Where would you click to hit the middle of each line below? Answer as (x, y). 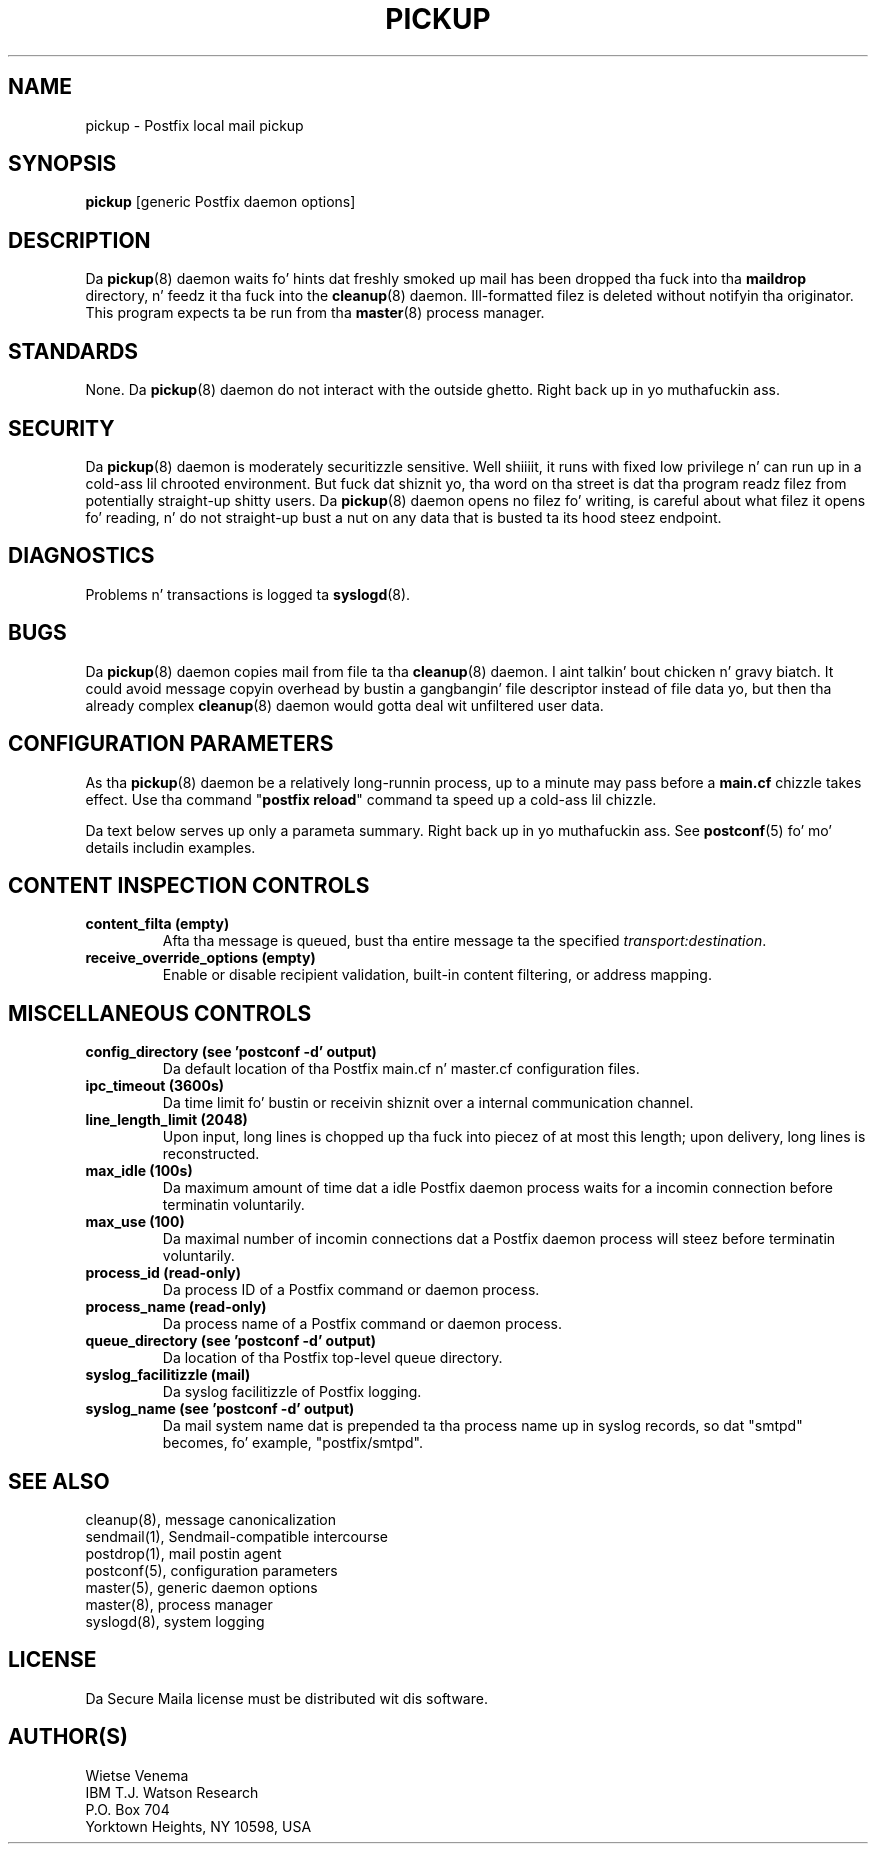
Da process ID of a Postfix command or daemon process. (351, 1290)
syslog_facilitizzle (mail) (168, 1375)
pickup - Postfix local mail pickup (194, 125)
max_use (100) (135, 1222)
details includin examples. (170, 847)
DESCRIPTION (79, 240)
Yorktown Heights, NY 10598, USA (198, 1826)
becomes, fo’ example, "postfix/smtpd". (292, 1443)
